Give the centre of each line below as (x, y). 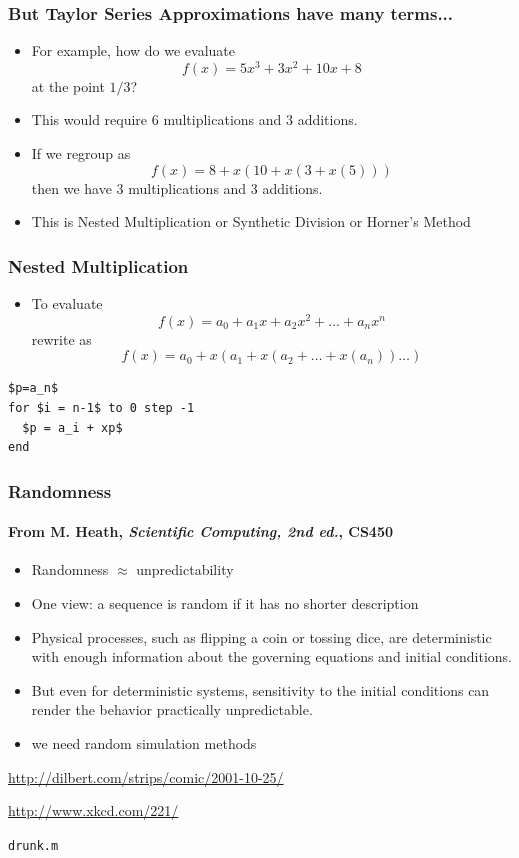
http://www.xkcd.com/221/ (93, 810)
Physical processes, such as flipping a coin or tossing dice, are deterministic (261, 636)
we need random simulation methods (144, 742)
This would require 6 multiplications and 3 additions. (194, 119)
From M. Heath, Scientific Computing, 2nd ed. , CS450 (200, 531)
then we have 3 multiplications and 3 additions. (177, 187)
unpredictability (185, 569)
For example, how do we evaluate (133, 50)
